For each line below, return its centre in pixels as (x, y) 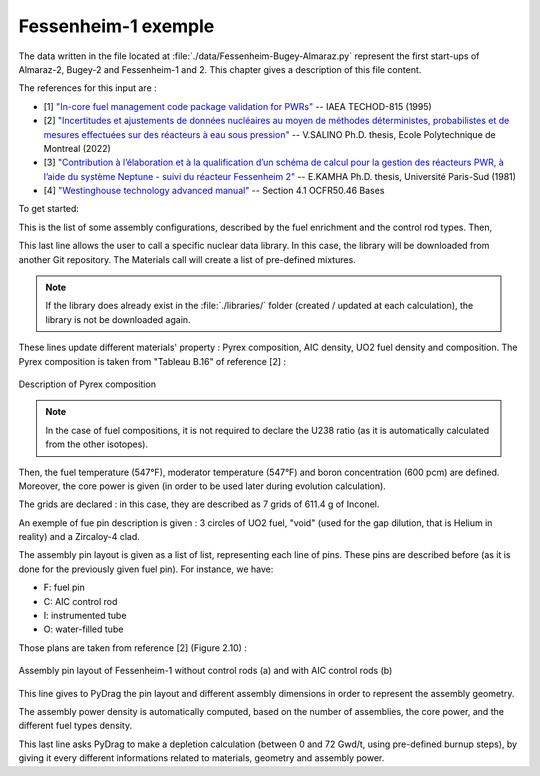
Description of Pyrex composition (87, 384)
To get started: (49, 209)
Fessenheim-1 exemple (116, 26)
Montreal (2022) (77, 148)
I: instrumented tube (85, 616)
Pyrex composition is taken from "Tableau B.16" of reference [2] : (152, 361)
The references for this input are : (87, 88)
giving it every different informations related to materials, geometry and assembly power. (201, 758)
